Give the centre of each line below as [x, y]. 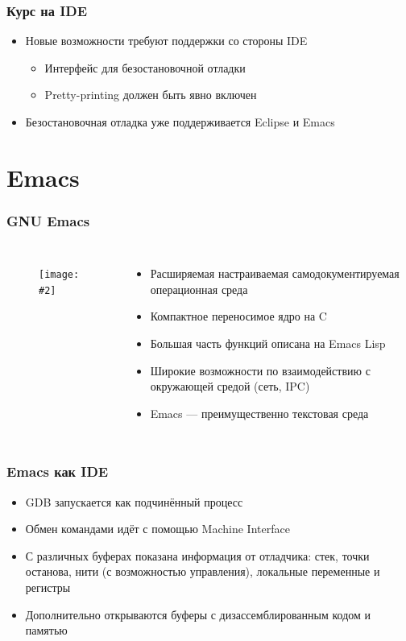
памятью [46, 630]
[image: [59, 275]
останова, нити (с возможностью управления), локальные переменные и [203, 571]
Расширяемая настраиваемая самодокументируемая [275, 273]
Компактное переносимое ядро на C [238, 316]
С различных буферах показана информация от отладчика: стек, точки [197, 555]
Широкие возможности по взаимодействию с [260, 370]
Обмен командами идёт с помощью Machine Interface [157, 529]
